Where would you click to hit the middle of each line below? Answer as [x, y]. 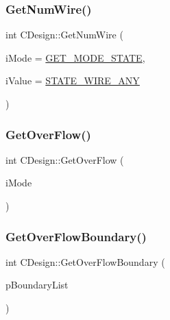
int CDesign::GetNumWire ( [64, 35]
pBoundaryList [37, 285]
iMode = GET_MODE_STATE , [75, 57]
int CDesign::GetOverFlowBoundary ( [85, 261]
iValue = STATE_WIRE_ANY [73, 81]
